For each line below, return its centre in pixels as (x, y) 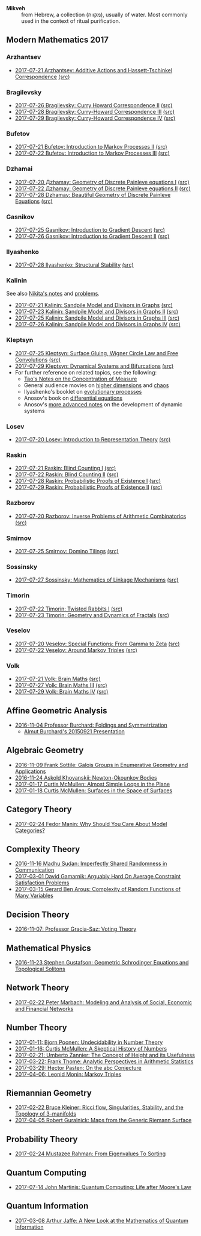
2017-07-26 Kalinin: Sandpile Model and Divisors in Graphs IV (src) (97, 325)
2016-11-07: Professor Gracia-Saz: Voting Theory (76, 929)
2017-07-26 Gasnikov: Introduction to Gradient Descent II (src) (92, 236)
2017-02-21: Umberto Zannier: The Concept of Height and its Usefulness (105, 1055)
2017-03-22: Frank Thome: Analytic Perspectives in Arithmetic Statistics (104, 1061)
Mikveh (16, 8)
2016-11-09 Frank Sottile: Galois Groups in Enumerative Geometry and (101, 765)
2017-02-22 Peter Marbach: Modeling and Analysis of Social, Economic (103, 1002)
